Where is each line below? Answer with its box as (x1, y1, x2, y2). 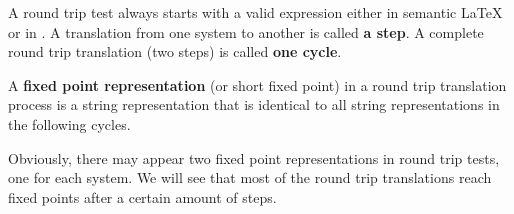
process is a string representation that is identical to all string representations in (8, 94, 500, 115)
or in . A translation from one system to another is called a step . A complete (8, 21, 484, 42)
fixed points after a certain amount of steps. (8, 186, 277, 207)
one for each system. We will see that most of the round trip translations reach (8, 167, 492, 188)
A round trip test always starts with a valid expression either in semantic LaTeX (8, 2, 503, 22)
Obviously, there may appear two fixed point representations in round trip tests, (8, 147, 500, 168)
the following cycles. (8, 113, 131, 134)
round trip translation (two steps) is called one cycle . (8, 41, 342, 62)
